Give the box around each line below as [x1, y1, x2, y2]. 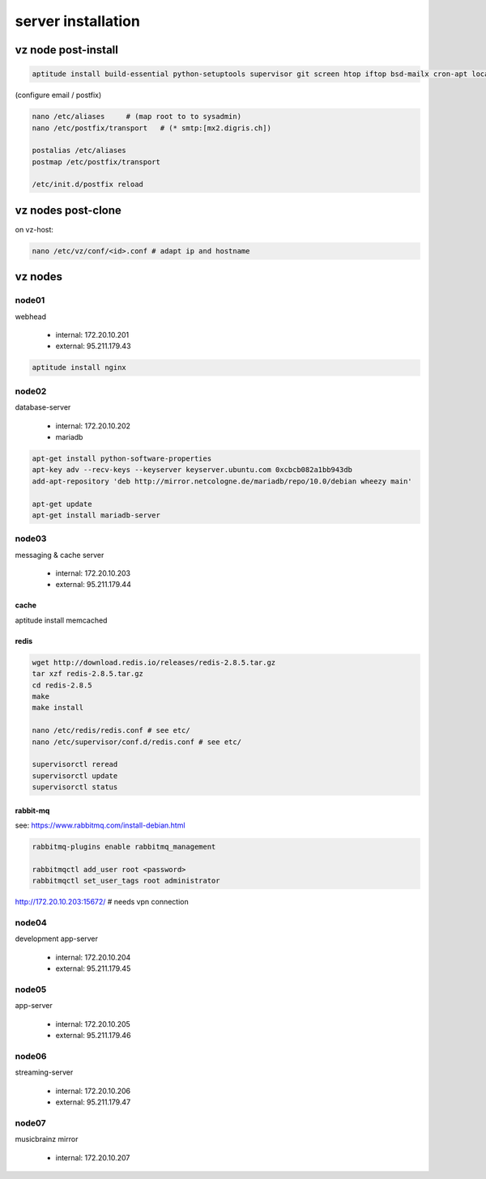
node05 [15, 984, 47, 995]
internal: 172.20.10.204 [55, 952, 131, 962]
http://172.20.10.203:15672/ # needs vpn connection [15, 897, 190, 907]
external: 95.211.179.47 [55, 1097, 131, 1107]
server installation [15, 12, 141, 30]
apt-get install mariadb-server [32, 510, 161, 520]
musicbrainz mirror [15, 1134, 79, 1144]
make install [32, 703, 84, 713]
